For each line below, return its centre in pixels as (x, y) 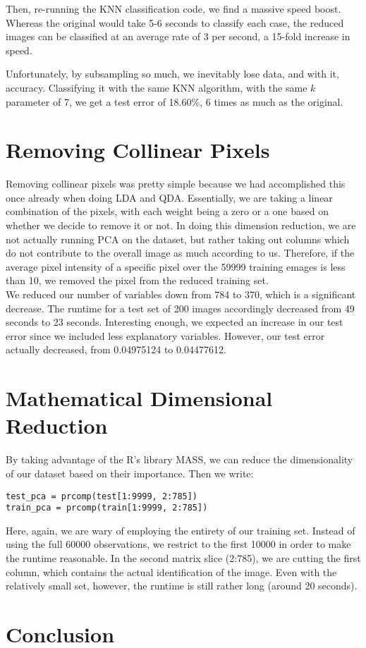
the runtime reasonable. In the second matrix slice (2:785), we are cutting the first (183, 558)
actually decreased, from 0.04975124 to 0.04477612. (116, 349)
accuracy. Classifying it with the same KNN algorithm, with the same (157, 87)
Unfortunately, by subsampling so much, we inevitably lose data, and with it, (172, 74)
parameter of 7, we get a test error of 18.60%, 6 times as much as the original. (175, 101)
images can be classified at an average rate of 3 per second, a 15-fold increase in (178, 36)
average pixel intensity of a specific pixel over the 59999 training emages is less (176, 266)
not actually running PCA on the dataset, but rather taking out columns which (178, 239)
